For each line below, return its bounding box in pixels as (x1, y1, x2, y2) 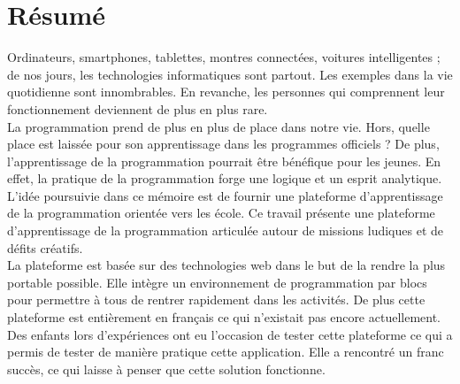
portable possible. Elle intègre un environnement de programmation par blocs (7, 273, 427, 291)
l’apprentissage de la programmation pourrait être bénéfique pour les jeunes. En (7, 151, 441, 170)
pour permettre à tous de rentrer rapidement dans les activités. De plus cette (7, 290, 425, 309)
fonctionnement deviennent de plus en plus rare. (7, 99, 268, 118)
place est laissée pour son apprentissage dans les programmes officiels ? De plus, (7, 134, 440, 153)
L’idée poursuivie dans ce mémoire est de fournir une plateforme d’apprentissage (7, 186, 443, 204)
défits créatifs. (7, 238, 83, 257)
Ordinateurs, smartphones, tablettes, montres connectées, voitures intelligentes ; (7, 48, 441, 66)
